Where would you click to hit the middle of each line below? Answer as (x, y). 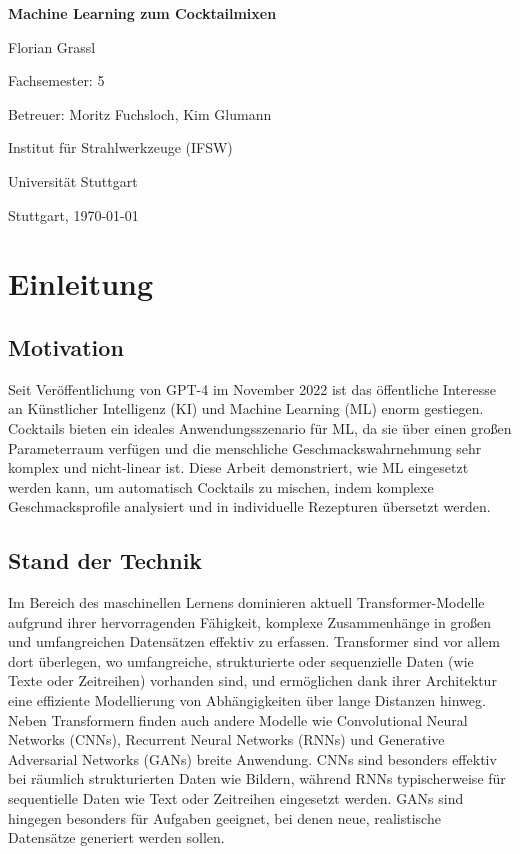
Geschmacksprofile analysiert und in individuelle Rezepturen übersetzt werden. (249, 506)
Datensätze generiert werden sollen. (116, 837)
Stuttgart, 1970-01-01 (73, 214)
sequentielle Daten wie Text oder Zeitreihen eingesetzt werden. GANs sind (236, 798)
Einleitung (81, 283)
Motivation (66, 346)
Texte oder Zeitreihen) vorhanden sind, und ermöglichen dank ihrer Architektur (252, 680)
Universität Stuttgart (73, 180)
